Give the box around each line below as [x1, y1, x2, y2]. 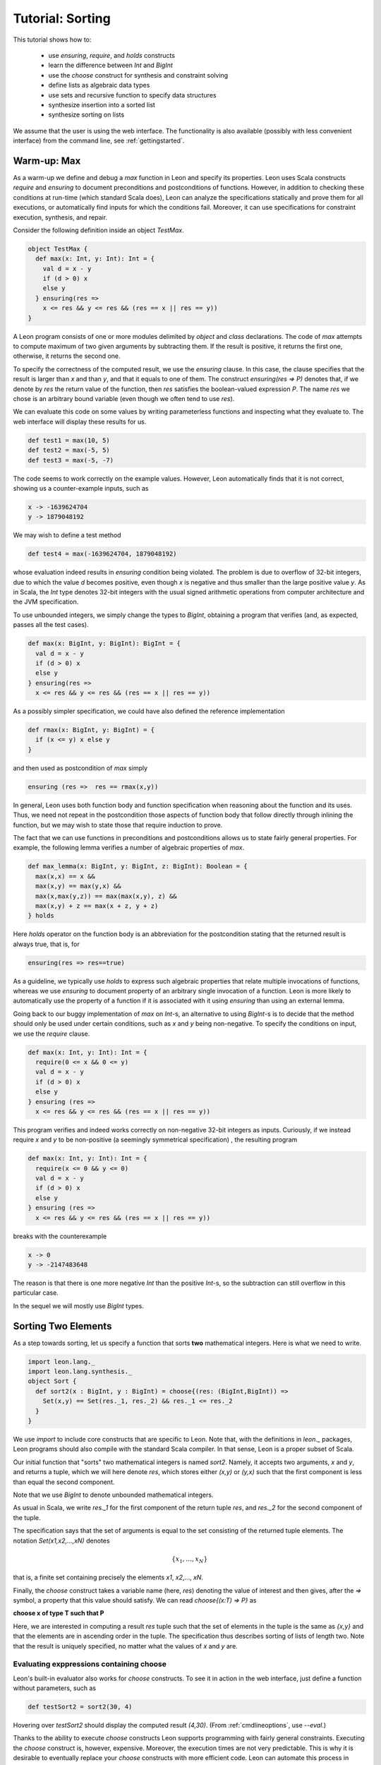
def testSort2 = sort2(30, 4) [28, 1703, 133, 1711]
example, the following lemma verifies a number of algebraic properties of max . [13, 844, 245, 852]
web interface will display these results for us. [13, 417, 147, 426]
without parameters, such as [13, 1684, 97, 1692]
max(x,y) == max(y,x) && [35, 882, 121, 890]
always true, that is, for [13, 940, 80, 948]
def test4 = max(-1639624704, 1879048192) [28, 550, 177, 558]
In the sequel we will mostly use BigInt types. [13, 1301, 144, 1310]
